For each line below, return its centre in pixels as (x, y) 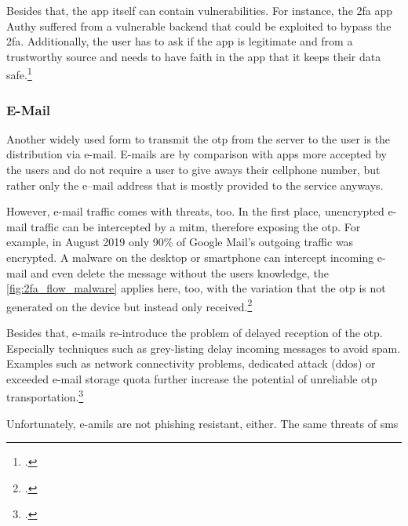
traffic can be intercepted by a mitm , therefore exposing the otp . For (196, 226)
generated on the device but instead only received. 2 (129, 305)
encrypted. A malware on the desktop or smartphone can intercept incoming (190, 257)
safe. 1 (19, 74)
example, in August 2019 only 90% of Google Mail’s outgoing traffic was (180, 242)
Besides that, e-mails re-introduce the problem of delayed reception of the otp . (195, 333)
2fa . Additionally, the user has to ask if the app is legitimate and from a (180, 41)
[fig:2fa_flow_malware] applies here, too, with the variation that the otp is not (196, 288)
